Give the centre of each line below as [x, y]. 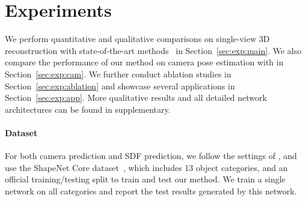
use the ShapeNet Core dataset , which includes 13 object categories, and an [146, 167]
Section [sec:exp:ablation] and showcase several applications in [120, 85]
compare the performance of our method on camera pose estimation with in [144, 62]
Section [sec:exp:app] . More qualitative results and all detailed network [136, 97]
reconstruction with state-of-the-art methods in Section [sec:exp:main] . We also [153, 50]
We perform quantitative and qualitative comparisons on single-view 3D [137, 39]
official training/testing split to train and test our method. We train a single [145, 179]
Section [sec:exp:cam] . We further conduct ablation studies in [118, 73]
